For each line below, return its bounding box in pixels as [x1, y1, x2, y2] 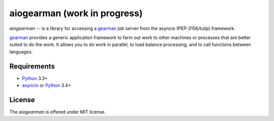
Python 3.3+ [22, 75, 48, 81]
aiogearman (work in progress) [9, 8, 143, 19]
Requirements [9, 62, 55, 70]
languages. [9, 49, 33, 55]
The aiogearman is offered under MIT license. [9, 109, 106, 115]
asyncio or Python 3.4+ [22, 83, 71, 89]
